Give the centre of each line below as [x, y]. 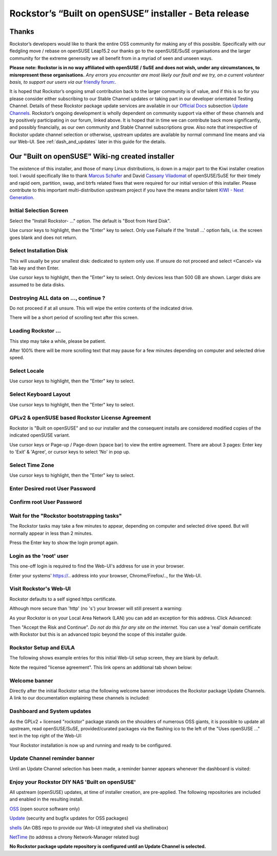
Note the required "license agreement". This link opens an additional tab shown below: [101, 667]
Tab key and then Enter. [35, 268]
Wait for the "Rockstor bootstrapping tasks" [66, 516]
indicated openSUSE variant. [40, 435]
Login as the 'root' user [39, 556]
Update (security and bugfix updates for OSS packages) [69, 818]
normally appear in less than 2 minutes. [51, 533]
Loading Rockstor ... [35, 331]
